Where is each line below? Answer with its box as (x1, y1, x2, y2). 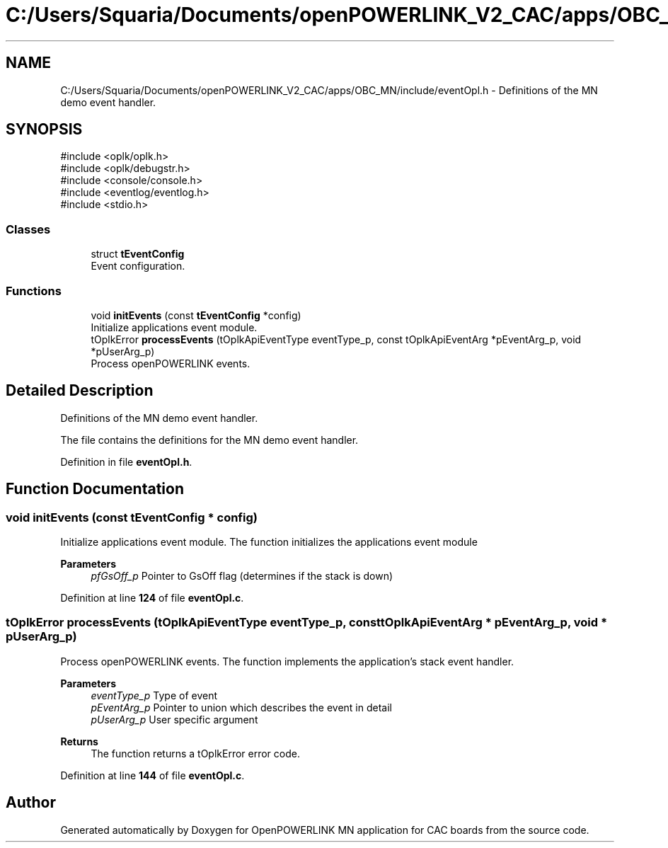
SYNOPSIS (6, 120, 83, 139)
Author (6, 793, 56, 812)
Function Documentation (6, 480, 184, 498)
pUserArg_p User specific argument (91, 713, 258, 726)
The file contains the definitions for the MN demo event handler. (60, 433, 359, 446)
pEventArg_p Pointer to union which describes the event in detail (91, 701, 392, 714)
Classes (6, 222, 51, 236)
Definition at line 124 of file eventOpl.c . (60, 592, 244, 604)
